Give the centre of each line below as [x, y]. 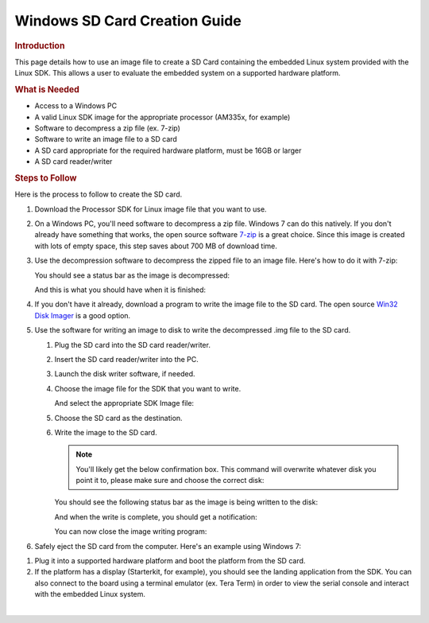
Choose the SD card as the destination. [118, 418]
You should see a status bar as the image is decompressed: [132, 275]
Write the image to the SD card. [106, 432]
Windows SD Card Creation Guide [128, 21]
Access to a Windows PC [76, 106]
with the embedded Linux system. [90, 594]
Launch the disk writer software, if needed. [125, 374]
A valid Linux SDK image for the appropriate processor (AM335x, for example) [162, 117]
